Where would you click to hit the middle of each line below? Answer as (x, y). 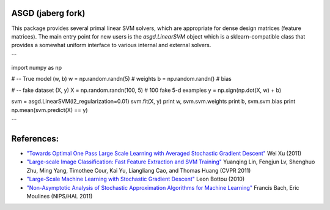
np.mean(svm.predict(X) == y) (50, 110)
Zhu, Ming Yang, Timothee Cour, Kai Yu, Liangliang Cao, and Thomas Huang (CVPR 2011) (139, 170)
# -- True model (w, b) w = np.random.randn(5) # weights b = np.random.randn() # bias (121, 79)
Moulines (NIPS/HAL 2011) (60, 196)
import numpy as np (37, 68)
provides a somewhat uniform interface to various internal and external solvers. (111, 45)
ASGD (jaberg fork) (48, 13)
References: (35, 139)
